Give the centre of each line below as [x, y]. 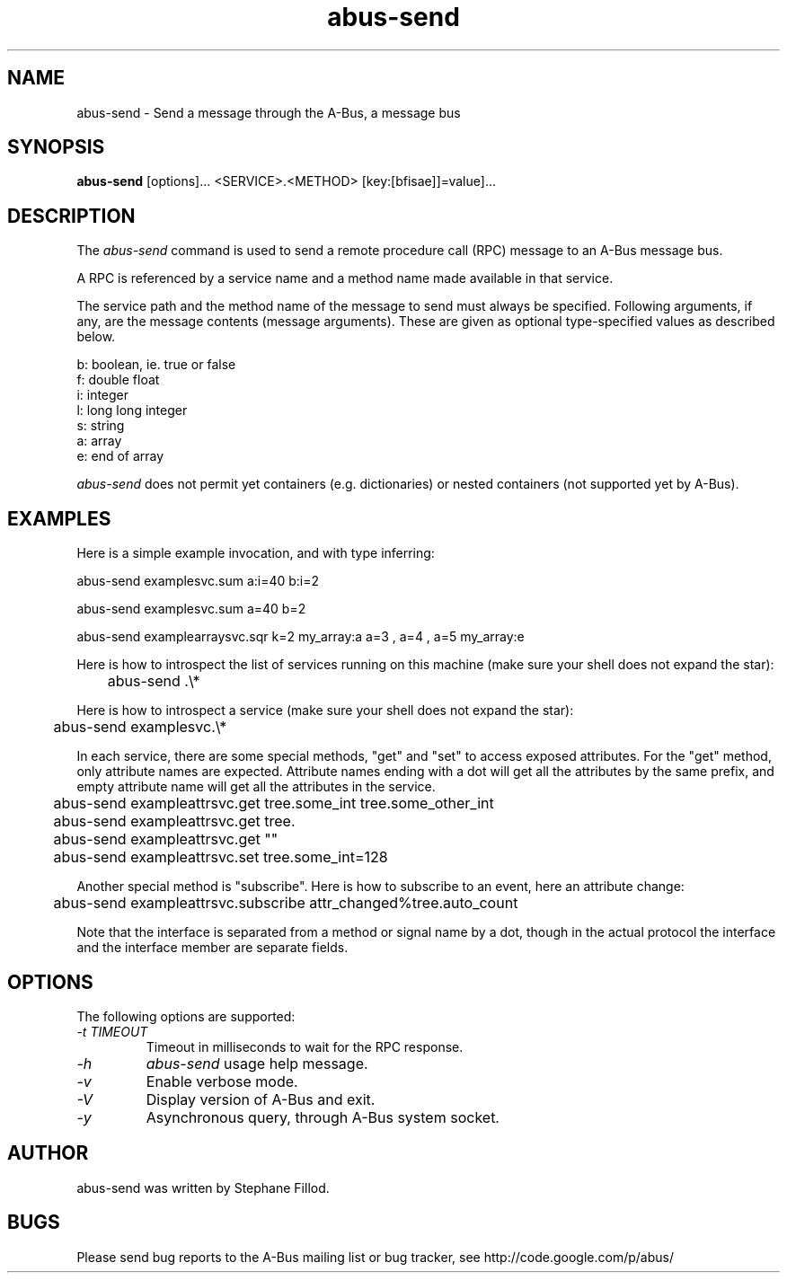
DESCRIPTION [71, 216]
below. [96, 337]
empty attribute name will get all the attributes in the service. [256, 787]
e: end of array [120, 456]
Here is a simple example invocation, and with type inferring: [256, 553]
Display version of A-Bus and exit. [261, 1099]
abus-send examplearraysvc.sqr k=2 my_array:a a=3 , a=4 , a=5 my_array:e [301, 637]
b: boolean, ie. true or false [156, 365]
